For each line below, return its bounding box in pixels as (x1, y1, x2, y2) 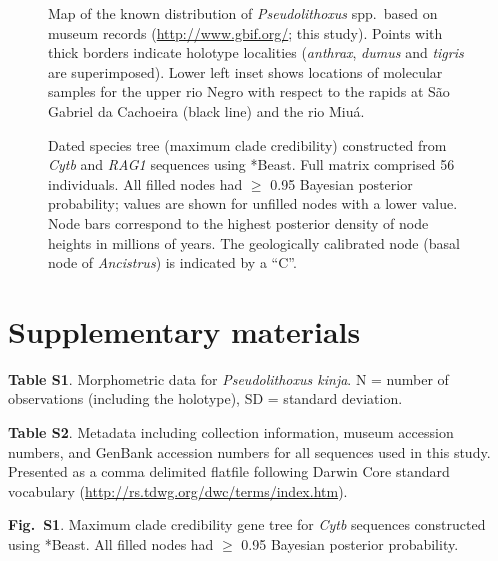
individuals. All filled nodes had (48, 173, 243, 194)
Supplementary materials (8, 310, 361, 351)
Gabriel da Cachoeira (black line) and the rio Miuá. (48, 100, 365, 121)
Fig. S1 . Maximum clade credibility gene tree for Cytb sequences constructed (8, 514, 486, 535)
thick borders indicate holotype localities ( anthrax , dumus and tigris (48, 42, 464, 63)
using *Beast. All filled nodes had (8, 534, 214, 554)
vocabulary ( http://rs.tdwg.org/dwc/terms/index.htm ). (8, 480, 348, 501)
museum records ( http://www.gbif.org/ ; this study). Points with (48, 22, 443, 43)
